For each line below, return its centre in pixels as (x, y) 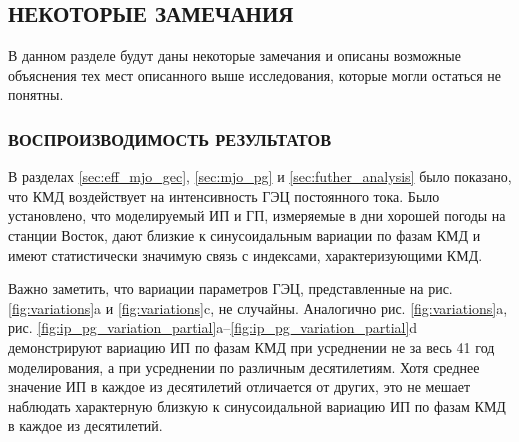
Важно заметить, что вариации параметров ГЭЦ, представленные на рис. (230, 288)
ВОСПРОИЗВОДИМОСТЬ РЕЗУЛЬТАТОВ (170, 138)
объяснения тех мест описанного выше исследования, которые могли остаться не (255, 74)
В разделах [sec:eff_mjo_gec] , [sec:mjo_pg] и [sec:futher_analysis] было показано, (260, 176)
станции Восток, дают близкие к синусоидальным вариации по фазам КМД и (244, 234)
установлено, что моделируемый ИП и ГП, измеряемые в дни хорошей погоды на (257, 215)
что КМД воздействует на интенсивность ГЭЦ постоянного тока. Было (224, 195)
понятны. (36, 94)
